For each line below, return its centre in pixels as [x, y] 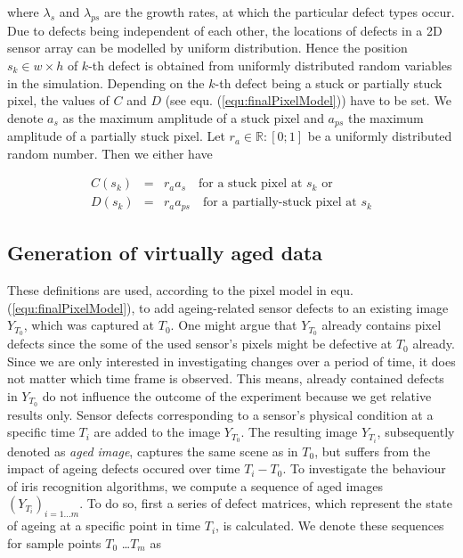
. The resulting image [299, 432]
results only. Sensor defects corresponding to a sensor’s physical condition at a [220, 414]
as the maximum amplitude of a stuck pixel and [193, 117]
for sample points [54, 542]
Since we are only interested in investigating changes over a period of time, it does [231, 361]
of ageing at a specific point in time [104, 525]
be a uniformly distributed [380, 136]
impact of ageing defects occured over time [124, 468]
